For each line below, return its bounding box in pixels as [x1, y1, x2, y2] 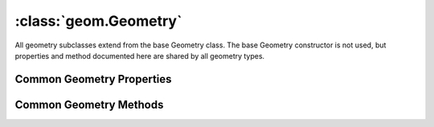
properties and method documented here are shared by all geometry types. [14, 51, 265, 60]
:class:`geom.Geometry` [14, 12, 182, 30]
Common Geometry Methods [14, 97, 164, 112]
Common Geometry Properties [14, 72, 172, 86]
